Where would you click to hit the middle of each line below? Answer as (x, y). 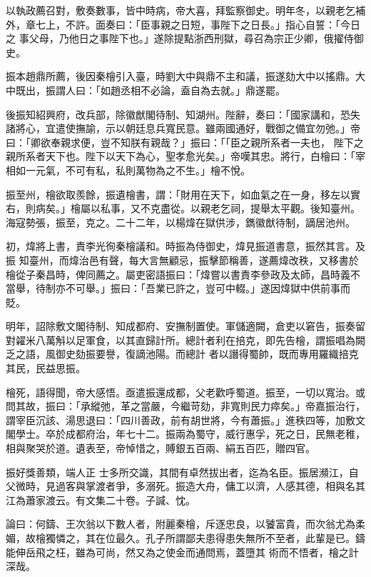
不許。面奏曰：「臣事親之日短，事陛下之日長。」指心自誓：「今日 (213, 24)
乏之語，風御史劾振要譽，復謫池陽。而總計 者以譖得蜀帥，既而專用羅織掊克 (182, 354)
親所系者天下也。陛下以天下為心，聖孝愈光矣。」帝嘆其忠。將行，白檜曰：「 (181, 156)
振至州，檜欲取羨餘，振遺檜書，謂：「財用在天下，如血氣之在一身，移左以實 (183, 194)
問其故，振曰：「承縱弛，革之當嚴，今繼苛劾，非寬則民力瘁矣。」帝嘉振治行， (185, 406)
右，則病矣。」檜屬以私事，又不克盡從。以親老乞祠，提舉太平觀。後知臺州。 (183, 208)
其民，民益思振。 (46, 368)
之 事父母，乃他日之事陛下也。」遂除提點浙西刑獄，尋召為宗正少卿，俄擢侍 (180, 38)
